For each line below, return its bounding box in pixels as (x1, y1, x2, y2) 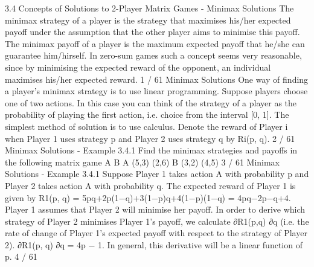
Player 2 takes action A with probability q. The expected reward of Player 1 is (5, 179, 296, 191)
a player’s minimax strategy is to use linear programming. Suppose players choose (5, 85, 308, 97)
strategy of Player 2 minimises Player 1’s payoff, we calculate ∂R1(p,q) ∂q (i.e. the (5, 214, 309, 227)
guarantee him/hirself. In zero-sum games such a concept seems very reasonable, (5, 49, 302, 62)
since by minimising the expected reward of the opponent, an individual (5, 60, 271, 73)
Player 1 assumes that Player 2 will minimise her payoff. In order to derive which (5, 203, 306, 216)
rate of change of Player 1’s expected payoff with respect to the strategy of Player (5, 227, 307, 239)
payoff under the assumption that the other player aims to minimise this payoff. (5, 25, 300, 38)
